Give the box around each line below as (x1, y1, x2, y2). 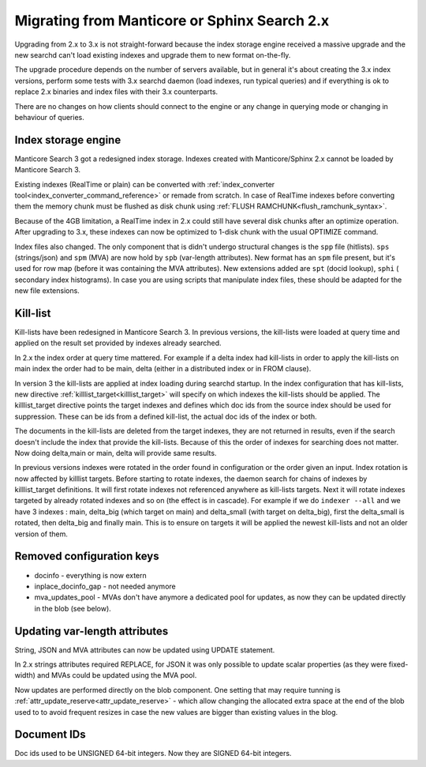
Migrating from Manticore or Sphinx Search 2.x (14, 12, 330, 29)
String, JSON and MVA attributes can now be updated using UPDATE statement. (14, 645, 275, 655)
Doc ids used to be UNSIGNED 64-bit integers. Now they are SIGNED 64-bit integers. (14, 749, 292, 758)
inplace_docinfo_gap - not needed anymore (34, 581, 177, 591)
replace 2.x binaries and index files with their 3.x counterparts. (14, 87, 219, 96)
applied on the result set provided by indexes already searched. (14, 338, 222, 348)
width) (14, 671, 35, 680)
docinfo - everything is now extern (34, 570, 148, 580)
